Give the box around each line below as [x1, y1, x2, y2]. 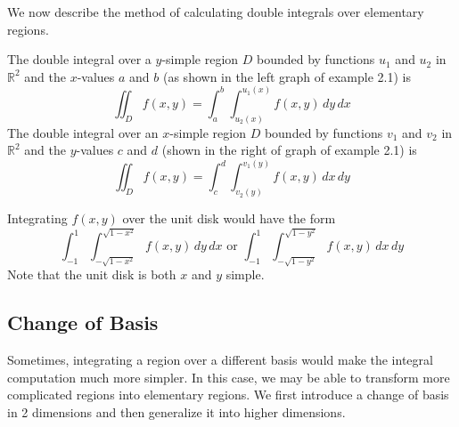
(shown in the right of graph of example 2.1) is [161, 141, 417, 159]
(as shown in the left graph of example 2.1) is [162, 67, 411, 85]
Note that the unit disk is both [7, 265, 176, 284]
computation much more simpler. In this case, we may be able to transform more [7, 367, 450, 386]
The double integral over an [7, 123, 159, 141]
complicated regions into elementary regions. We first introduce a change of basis [7, 385, 449, 404]
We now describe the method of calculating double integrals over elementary [7, 3, 424, 20]
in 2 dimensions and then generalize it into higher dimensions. [7, 403, 346, 422]
